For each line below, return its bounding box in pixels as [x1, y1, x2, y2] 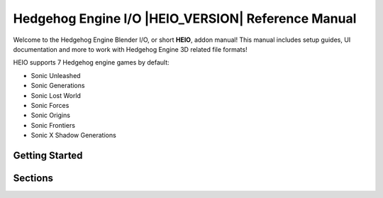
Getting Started [13, 149, 83, 161]
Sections [13, 172, 53, 184]
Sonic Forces [30, 101, 70, 109]
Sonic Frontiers [30, 121, 76, 129]
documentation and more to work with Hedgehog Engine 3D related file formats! [13, 45, 248, 53]
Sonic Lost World [30, 91, 82, 99]
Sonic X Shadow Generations [30, 131, 116, 140]
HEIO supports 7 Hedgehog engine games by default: [13, 58, 170, 67]
